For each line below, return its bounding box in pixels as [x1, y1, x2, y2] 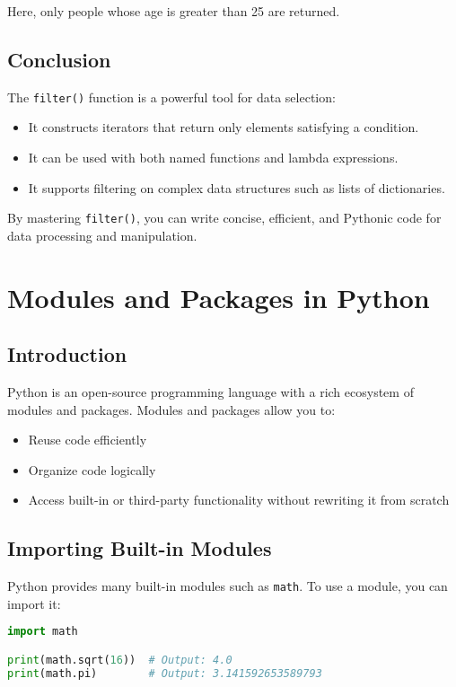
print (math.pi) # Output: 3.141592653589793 [7, 666, 322, 680]
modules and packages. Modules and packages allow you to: [7, 400, 336, 418]
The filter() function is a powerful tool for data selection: [7, 87, 336, 106]
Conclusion [7, 45, 111, 73]
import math [7, 625, 78, 639]
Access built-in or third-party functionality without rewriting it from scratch [28, 490, 450, 509]
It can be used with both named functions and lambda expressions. [28, 148, 399, 167]
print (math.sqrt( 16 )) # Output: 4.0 [7, 654, 232, 667]
